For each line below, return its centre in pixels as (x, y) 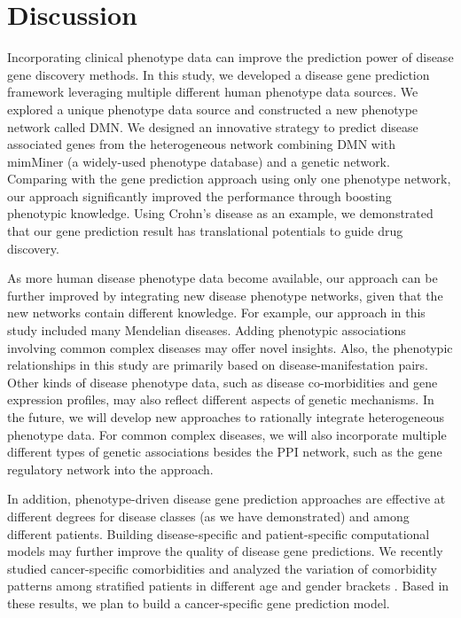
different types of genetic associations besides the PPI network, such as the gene (225, 452)
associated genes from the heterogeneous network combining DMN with (202, 144)
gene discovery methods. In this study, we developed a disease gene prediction (219, 74)
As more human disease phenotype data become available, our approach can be (223, 278)
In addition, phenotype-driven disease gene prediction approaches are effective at (227, 499)
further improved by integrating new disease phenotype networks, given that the (225, 295)
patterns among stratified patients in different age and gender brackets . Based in (228, 586)
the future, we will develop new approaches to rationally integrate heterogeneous (226, 417)
